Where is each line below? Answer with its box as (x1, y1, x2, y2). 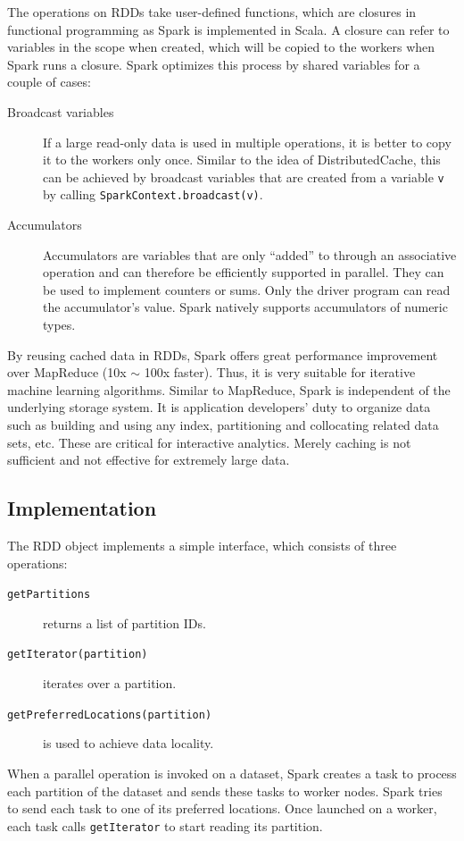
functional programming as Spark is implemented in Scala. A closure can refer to (7, 20, 450, 38)
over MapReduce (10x (7, 363, 127, 382)
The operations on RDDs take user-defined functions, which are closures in (7, 3, 417, 21)
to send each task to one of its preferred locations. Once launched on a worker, (7, 799, 437, 818)
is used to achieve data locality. (43, 734, 214, 753)
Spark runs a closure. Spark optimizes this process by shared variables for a (7, 55, 420, 73)
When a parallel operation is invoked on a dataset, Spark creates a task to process (7, 763, 457, 782)
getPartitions (7, 588, 91, 601)
